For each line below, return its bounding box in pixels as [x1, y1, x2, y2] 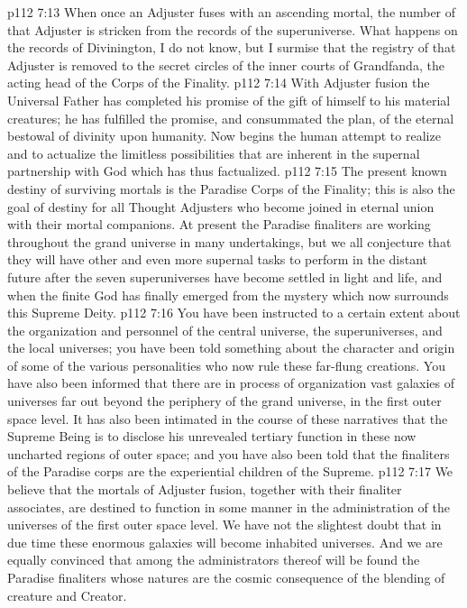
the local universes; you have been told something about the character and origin [7, 338, 455, 357]
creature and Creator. [7, 585, 127, 604]
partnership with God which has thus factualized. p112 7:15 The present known [7, 161, 447, 180]
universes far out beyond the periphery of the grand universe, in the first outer [7, 392, 442, 410]
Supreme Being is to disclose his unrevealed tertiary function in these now [7, 427, 417, 446]
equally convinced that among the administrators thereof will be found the [7, 550, 420, 569]
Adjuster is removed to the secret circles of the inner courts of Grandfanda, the [7, 55, 444, 74]
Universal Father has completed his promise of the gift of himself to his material [7, 90, 451, 109]
